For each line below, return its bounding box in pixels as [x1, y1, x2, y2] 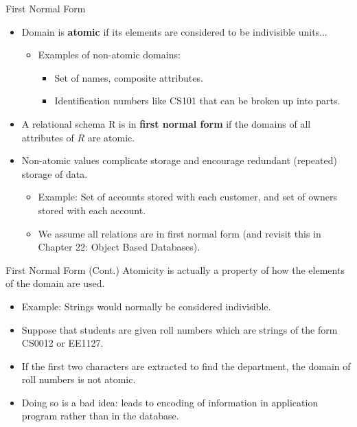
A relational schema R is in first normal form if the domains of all [21, 116, 311, 130]
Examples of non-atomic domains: [38, 47, 181, 62]
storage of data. [21, 166, 88, 181]
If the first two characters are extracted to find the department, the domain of [21, 358, 351, 373]
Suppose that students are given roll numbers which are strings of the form [21, 322, 338, 336]
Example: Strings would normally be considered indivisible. [21, 299, 271, 313]
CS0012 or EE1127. [21, 336, 104, 350]
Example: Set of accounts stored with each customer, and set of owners [38, 189, 338, 204]
